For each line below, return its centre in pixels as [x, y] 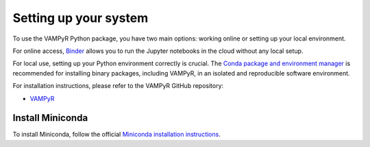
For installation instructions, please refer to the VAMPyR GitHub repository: [118, 86]
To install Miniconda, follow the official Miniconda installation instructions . [116, 135]
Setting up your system [81, 18]
